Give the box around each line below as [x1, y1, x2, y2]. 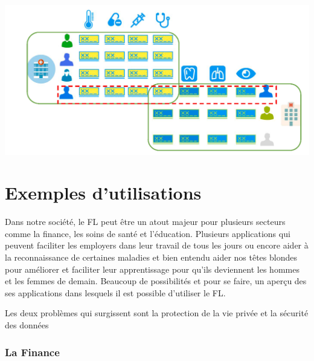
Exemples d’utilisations [5, 180, 202, 205]
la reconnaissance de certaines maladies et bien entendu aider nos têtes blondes [5, 251, 297, 264]
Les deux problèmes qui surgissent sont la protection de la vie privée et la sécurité [5, 307, 309, 319]
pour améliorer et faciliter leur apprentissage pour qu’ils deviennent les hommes [5, 262, 300, 275]
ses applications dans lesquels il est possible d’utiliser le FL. [5, 286, 226, 299]
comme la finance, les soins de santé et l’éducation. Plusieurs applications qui [5, 227, 290, 239]
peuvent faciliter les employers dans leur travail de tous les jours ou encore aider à [5, 239, 309, 252]
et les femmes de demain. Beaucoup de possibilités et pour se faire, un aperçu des [5, 275, 307, 287]
